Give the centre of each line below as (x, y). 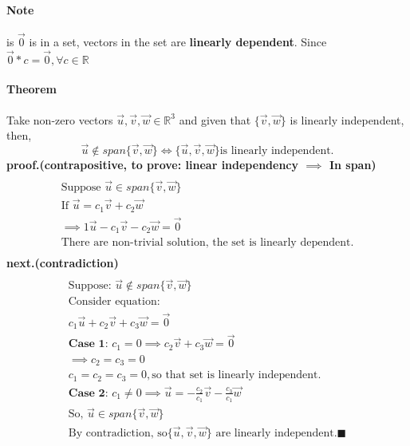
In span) (353, 165)
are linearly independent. (276, 433)
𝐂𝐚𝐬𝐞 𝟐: (88, 393)
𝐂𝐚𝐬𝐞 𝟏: (88, 344)
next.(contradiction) (63, 263)
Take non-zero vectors (60, 119)
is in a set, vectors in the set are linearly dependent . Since (178, 42)
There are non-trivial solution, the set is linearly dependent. (207, 243)
